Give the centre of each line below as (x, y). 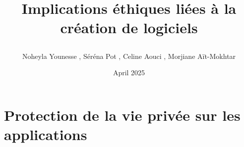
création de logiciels (129, 27)
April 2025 (129, 73)
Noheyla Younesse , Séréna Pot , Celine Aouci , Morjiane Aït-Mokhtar (129, 56)
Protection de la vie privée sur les (122, 115)
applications (46, 134)
